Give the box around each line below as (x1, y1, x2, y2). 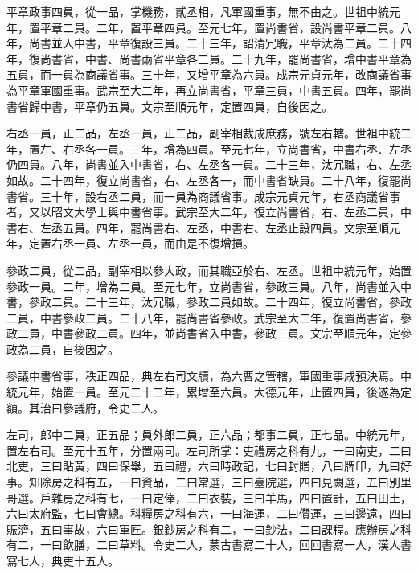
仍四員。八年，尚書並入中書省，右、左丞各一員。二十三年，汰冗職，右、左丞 (6, 156, 412, 173)
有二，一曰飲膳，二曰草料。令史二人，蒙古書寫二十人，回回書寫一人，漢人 (6, 536, 400, 553)
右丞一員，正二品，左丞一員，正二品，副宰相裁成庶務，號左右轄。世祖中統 (6, 125, 400, 141)
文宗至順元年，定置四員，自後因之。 (141, 97, 333, 114)
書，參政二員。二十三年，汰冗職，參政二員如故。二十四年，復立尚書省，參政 (6, 293, 412, 310)
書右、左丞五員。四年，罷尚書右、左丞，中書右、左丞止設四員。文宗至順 (6, 219, 389, 236)
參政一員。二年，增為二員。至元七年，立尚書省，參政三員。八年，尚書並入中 (6, 277, 412, 294)
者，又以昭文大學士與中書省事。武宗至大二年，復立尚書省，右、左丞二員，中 (6, 203, 412, 220)
